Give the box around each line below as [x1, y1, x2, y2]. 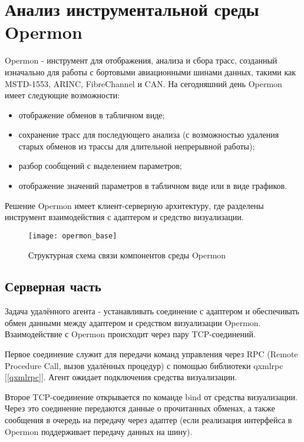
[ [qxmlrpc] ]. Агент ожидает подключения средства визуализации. [5, 371, 237, 383]
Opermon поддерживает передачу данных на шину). [5, 425, 193, 437]
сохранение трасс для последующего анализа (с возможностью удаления [18, 128, 279, 141]
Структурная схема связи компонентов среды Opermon [28, 248, 226, 261]
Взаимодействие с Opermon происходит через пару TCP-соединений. [5, 328, 256, 340]
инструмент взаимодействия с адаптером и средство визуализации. [5, 211, 244, 223]
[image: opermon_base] [28, 231, 117, 240]
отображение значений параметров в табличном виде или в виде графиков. [18, 180, 288, 192]
